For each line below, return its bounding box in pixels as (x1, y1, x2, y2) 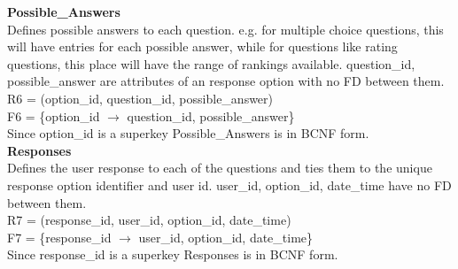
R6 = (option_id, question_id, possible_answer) (7, 88, 274, 107)
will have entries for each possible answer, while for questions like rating (7, 37, 398, 56)
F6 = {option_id (7, 106, 100, 125)
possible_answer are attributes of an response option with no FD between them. (7, 72, 445, 90)
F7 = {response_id (7, 227, 112, 246)
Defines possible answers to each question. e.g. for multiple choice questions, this (7, 19, 444, 38)
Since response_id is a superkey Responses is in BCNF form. (7, 245, 338, 264)
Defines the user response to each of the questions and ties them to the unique (7, 158, 432, 177)
